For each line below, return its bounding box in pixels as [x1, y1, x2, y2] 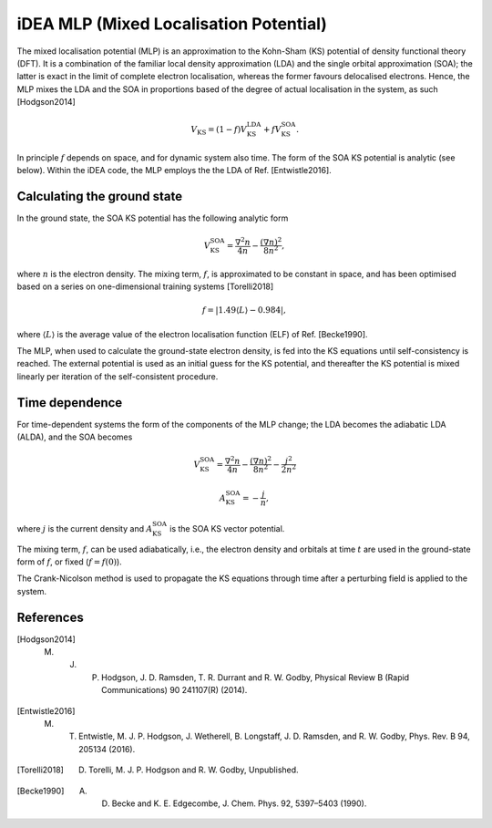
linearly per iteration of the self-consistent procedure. [16, 370, 219, 382]
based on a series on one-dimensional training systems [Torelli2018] [16, 281, 274, 292]
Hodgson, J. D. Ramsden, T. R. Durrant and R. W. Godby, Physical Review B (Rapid [101, 671, 410, 683]
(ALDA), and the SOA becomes [16, 431, 133, 442]
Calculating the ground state [16, 188, 183, 204]
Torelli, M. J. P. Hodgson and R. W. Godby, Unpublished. [87, 764, 300, 775]
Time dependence [16, 395, 123, 410]
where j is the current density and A [16, 523, 153, 533]
